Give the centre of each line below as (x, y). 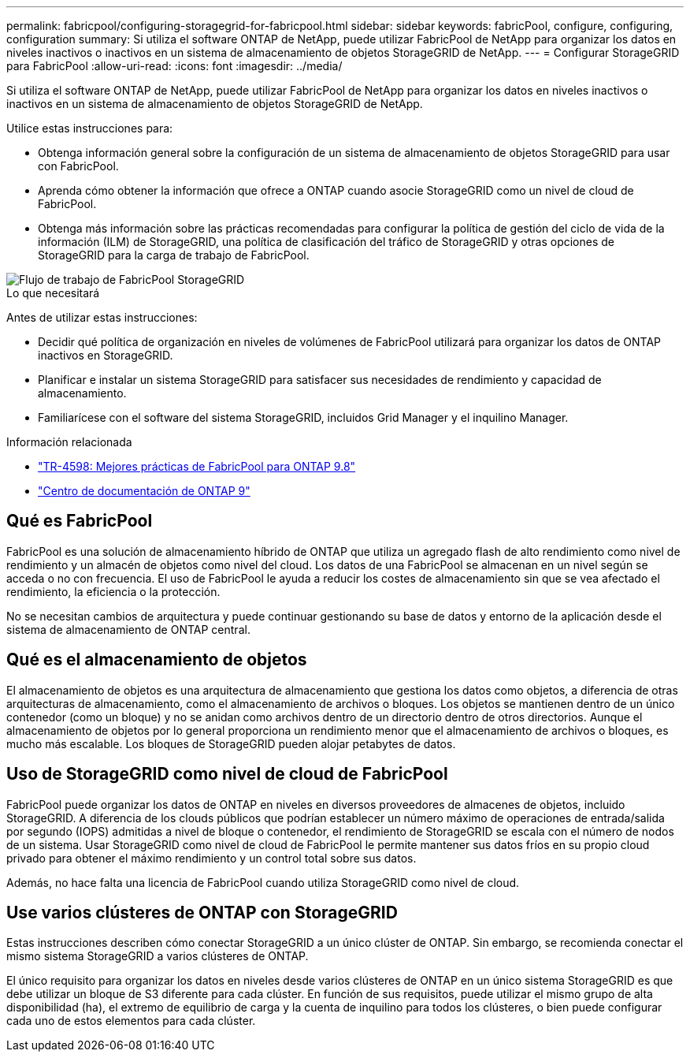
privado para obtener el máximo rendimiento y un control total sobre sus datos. (211, 858)
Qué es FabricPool (80, 521)
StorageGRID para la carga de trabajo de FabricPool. (174, 255)
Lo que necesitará (53, 293)
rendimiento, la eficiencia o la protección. (113, 591)
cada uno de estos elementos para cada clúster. (131, 1021)
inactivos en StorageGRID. (106, 355)
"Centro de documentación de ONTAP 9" (144, 491)
